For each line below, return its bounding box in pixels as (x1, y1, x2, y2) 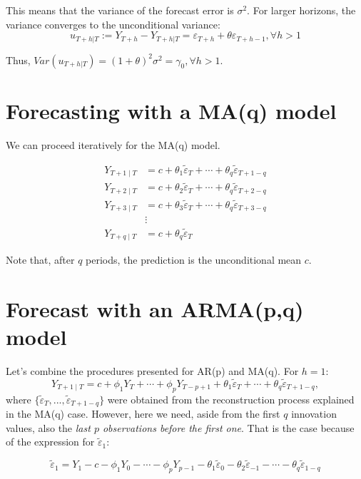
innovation (291, 406, 337, 421)
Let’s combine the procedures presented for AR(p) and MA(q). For (6, 364, 299, 378)
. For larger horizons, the (247, 3, 356, 17)
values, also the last (6, 420, 91, 435)
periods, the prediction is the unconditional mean (86, 252, 302, 267)
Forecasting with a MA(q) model (6, 96, 337, 125)
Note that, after (6, 252, 75, 267)
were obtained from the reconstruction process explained (107, 391, 355, 406)
